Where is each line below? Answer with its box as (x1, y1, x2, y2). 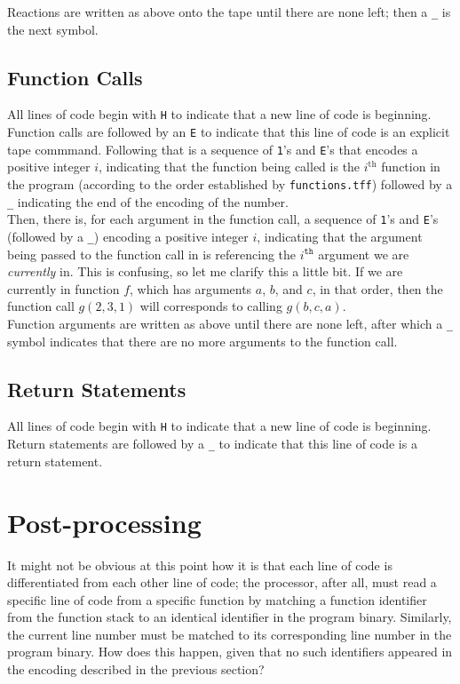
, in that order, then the (312, 279, 443, 298)
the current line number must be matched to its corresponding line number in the (7, 624, 452, 643)
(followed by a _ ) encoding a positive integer (7, 227, 249, 245)
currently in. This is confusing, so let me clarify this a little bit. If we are (7, 262, 403, 281)
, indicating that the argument (257, 227, 423, 245)
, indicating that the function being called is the (98, 157, 361, 176)
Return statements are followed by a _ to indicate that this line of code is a (7, 434, 417, 453)
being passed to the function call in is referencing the (7, 244, 297, 263)
